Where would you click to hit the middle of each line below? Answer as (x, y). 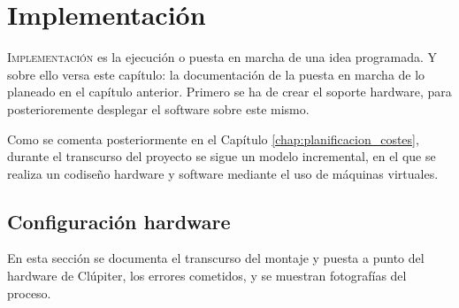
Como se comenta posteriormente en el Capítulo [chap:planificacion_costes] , (213, 139)
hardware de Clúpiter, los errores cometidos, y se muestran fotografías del (207, 276)
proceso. (29, 293)
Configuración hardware (119, 221)
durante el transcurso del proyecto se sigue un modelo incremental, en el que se (222, 156)
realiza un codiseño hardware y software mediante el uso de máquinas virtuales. (223, 173)
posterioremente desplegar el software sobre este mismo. (158, 108)
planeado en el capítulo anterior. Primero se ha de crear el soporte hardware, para (229, 92)
